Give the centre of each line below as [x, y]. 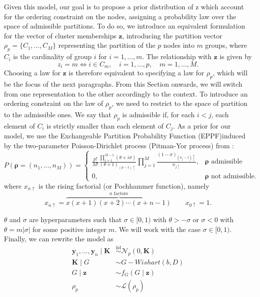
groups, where [226, 45]
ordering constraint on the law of [54, 103]
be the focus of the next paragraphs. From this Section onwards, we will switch [123, 84]
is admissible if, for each [159, 114]
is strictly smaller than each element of [105, 125]
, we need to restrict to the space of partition [179, 103]
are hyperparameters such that [75, 219]
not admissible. [234, 176]
